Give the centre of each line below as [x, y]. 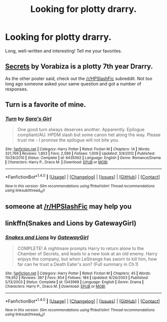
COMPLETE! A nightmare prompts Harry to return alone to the [81, 248]
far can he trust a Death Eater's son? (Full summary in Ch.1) [78, 264]
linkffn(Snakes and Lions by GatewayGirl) [71, 223]
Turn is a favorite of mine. [45, 105]
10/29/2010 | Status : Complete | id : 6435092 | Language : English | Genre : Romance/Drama [83, 158]
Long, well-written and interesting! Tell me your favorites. [64, 51]
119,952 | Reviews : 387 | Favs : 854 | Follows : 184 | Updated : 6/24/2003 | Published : [77, 278]
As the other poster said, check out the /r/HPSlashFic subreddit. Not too [79, 79]
